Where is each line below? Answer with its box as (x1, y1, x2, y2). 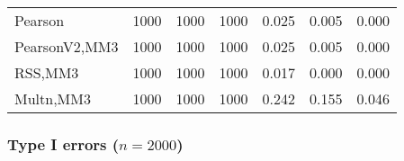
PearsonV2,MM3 (14, 36, 119, 57)
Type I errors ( (7, 132, 120, 155)
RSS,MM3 (14, 62, 79, 83)
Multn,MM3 (14, 88, 91, 109)
